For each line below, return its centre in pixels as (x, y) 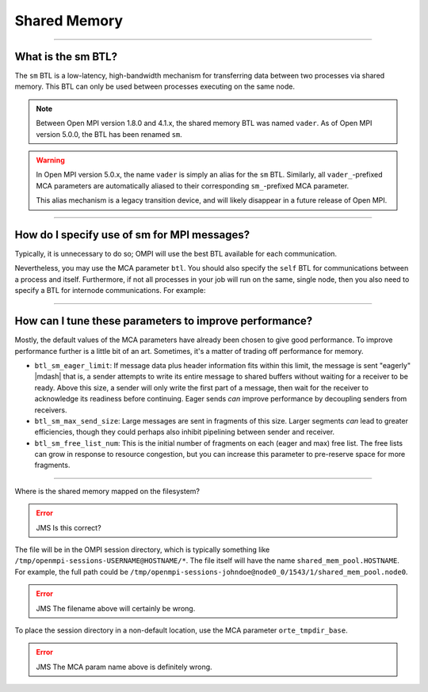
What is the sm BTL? (66, 57)
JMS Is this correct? (69, 527)
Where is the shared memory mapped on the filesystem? (107, 491)
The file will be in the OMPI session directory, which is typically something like (142, 549)
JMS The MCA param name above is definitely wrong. (124, 667)
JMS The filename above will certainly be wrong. (116, 608)
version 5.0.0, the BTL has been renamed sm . (109, 134)
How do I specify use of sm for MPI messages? (132, 235)
